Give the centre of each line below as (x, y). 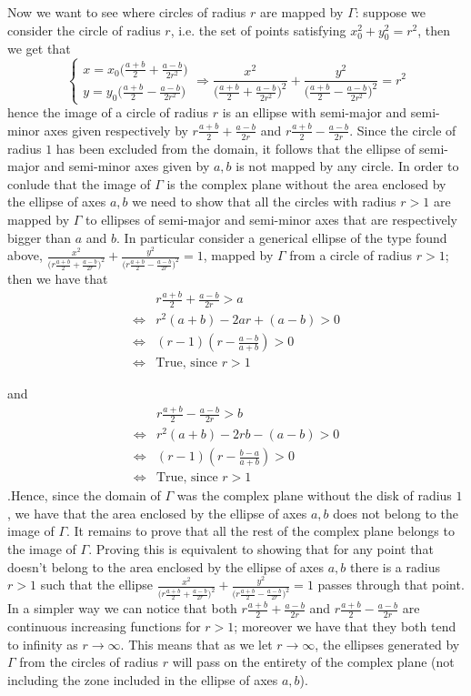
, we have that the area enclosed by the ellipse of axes (157, 513)
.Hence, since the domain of (84, 495)
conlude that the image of (79, 183)
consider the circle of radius (84, 30)
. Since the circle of (403, 130)
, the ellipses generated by (387, 644)
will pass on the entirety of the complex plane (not (313, 662)
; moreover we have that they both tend (345, 626)
